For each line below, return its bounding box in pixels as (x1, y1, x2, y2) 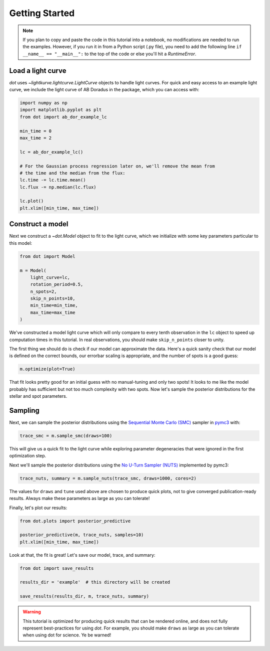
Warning (22, 609, 41, 615)
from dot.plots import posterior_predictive (19, 518, 131, 524)
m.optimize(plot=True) (19, 366, 75, 372)
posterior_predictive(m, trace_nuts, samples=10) (19, 532, 144, 538)
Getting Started (9, 8, 75, 19)
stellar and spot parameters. (9, 393, 67, 399)
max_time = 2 (19, 135, 52, 140)
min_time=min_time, (30, 302, 78, 308)
